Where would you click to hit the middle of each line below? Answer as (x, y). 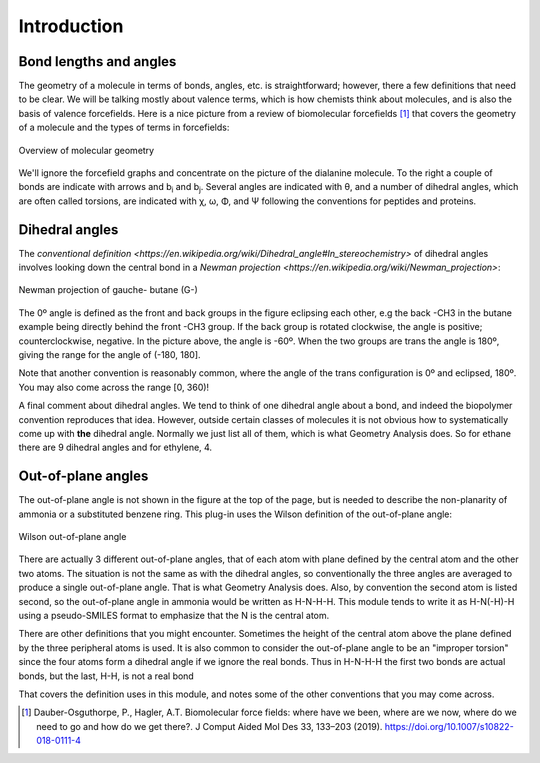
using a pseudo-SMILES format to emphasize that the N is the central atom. (174, 616)
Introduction (71, 26)
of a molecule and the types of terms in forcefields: (124, 127)
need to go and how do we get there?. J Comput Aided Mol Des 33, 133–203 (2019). (209, 726)
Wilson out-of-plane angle (72, 537)
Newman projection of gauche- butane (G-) (108, 290)
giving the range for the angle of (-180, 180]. (109, 355)
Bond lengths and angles (97, 61)
